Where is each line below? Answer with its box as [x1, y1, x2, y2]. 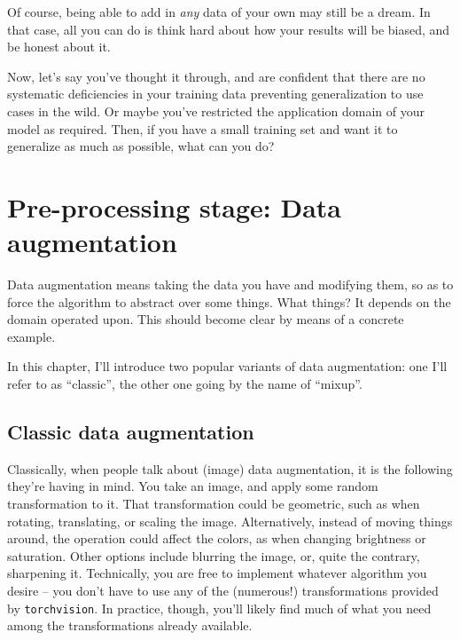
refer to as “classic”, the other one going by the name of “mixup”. [7, 375, 363, 393]
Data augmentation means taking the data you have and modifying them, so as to [7, 275, 454, 294]
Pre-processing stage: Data [7, 188, 341, 225]
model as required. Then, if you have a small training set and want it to [7, 119, 398, 138]
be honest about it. [7, 37, 111, 56]
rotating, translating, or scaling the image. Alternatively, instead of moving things [7, 511, 453, 530]
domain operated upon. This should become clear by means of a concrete [7, 310, 404, 328]
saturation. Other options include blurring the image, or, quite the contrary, [7, 546, 420, 565]
